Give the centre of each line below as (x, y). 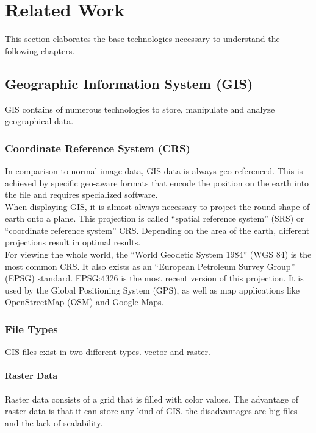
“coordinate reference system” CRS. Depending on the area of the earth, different (157, 230)
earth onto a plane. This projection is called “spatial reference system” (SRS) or (155, 218)
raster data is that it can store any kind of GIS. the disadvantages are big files (151, 411)
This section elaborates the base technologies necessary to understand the (142, 39)
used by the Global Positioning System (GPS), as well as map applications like (152, 290)
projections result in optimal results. (73, 242)
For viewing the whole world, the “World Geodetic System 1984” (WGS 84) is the (158, 254)
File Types (31, 329)
